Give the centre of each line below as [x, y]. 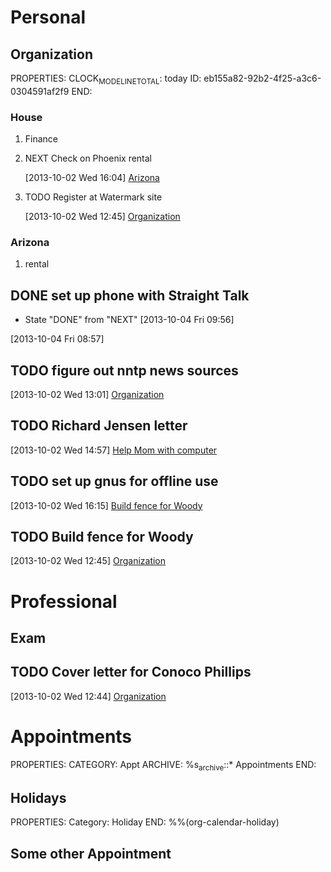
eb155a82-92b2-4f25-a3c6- [262, 78]
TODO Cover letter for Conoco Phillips [131, 672]
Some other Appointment [91, 853]
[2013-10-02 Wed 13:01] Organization [87, 395]
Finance [41, 139]
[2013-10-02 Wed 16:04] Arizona [92, 178]
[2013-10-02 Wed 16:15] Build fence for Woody [106, 505]
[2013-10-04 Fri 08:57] [57, 339]
